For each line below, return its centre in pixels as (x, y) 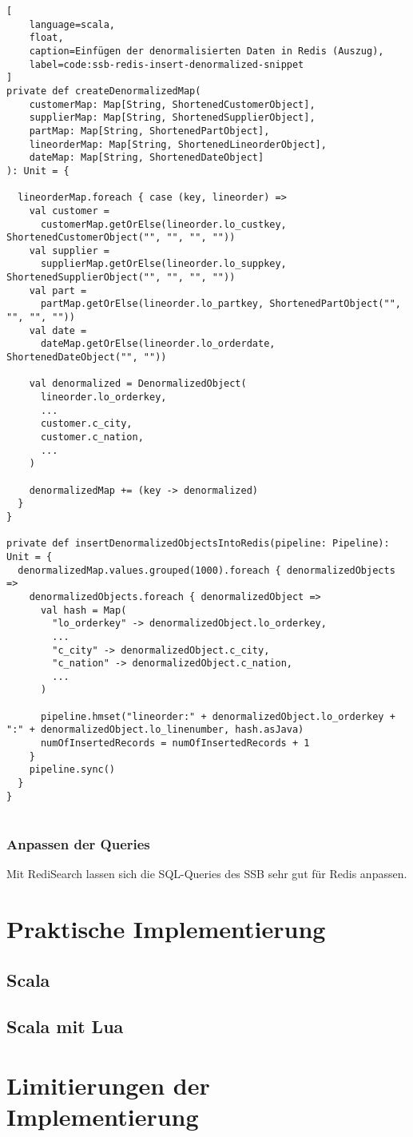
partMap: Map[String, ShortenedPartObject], (149, 131)
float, (46, 38)
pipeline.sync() (72, 770)
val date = (58, 330)
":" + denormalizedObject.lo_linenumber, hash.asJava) (155, 730)
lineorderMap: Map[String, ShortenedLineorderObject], (178, 144)
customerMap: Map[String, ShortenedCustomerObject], (172, 104)
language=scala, (72, 24)
